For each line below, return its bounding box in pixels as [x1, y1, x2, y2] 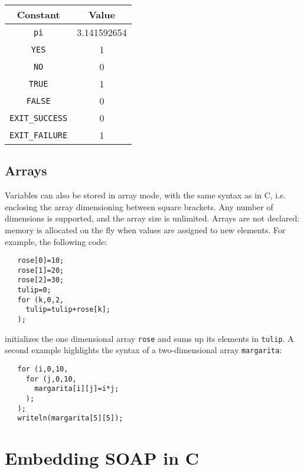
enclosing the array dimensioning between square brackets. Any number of [5, 200, 273, 213]
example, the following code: [5, 235, 107, 247]
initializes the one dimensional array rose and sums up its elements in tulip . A [5, 332, 294, 344]
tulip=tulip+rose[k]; [25, 305, 110, 314]
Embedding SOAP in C [5, 446, 200, 470]
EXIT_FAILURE [9, 130, 68, 140]
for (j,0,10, [25, 374, 77, 383]
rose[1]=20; [17, 266, 64, 275]
